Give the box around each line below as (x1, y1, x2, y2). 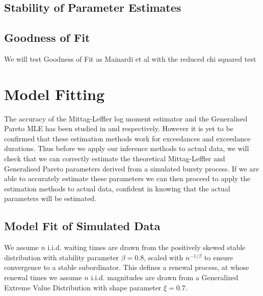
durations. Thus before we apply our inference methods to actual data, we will (4, 143, 249, 154)
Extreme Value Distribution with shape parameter (4, 282, 162, 292)
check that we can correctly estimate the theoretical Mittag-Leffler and (4, 153, 225, 164)
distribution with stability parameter (4, 252, 119, 262)
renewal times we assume (4, 272, 82, 283)
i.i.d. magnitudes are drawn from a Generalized (91, 272, 239, 283)
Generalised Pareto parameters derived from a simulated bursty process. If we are (4, 163, 259, 174)
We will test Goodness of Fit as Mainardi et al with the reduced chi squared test (4, 53, 256, 64)
